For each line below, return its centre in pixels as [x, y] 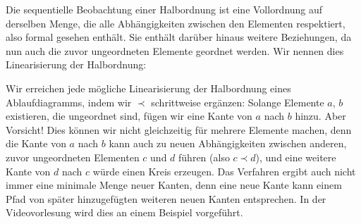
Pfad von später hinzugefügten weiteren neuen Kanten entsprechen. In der [166, 198]
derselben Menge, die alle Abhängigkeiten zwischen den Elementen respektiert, [176, 23]
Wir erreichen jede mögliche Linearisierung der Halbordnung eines [148, 88]
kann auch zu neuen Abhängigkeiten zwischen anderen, [228, 143]
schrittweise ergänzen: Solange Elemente [238, 102]
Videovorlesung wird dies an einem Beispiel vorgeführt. [124, 212]
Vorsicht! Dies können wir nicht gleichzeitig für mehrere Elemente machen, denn [179, 129]
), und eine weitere [296, 157]
